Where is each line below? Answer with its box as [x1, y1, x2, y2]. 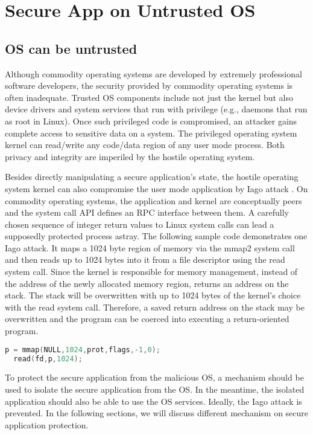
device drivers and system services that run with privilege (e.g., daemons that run [5, 103, 308, 115]
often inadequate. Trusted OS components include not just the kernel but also [5, 91, 293, 103]
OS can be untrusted [5, 39, 138, 57]
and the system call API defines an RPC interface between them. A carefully [5, 206, 289, 219]
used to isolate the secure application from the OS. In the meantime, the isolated [5, 382, 305, 395]
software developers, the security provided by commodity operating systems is [5, 79, 293, 92]
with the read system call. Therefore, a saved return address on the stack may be [5, 300, 305, 313]
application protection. [5, 418, 89, 431]
